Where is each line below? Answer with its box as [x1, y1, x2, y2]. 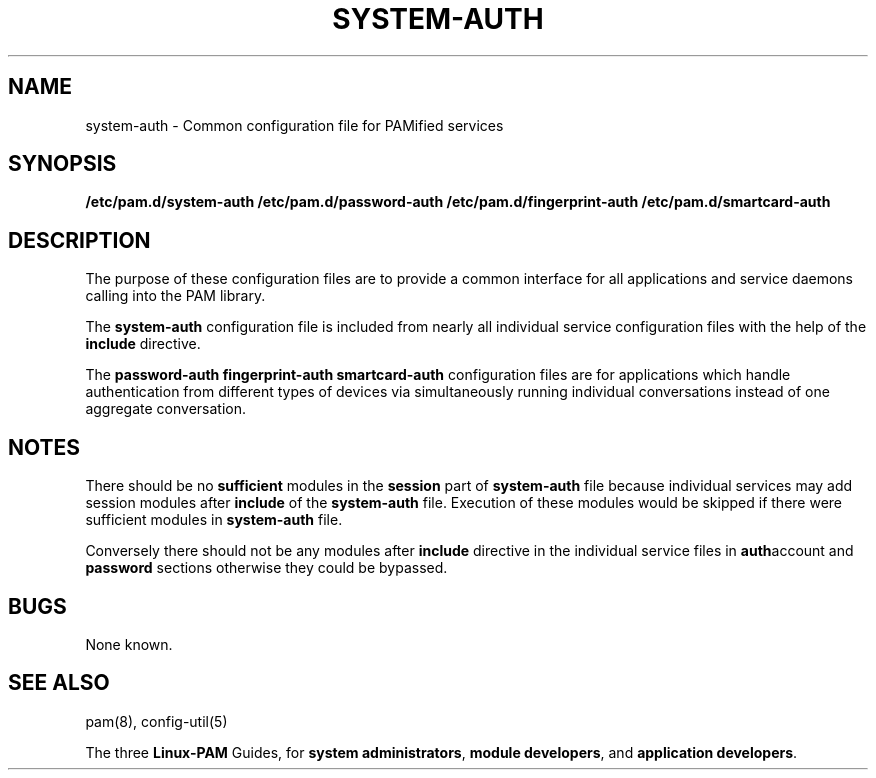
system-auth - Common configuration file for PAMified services [85, 116, 504, 134]
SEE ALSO [8, 670, 110, 696]
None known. [85, 635, 173, 653]
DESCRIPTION [8, 227, 151, 253]
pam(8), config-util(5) [85, 712, 228, 730]
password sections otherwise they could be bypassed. [85, 559, 448, 577]
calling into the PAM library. [85, 287, 266, 305]
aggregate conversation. [85, 400, 247, 418]
